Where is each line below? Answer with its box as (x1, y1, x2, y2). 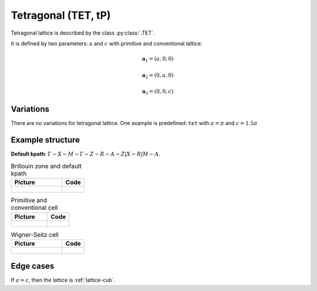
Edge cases (11, 261, 55, 271)
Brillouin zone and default (11, 162, 82, 170)
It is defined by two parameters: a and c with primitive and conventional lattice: (11, 40, 203, 47)
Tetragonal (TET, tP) (11, 9, 111, 22)
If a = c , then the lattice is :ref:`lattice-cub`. (11, 276, 116, 284)
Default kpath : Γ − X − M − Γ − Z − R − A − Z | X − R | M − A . (11, 150, 161, 158)
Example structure (11, 135, 80, 145)
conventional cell (11, 204, 58, 212)
